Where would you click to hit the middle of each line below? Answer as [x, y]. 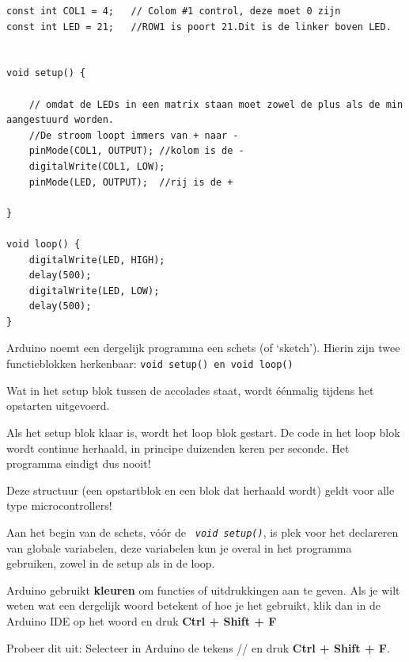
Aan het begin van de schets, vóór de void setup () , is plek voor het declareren [203, 532]
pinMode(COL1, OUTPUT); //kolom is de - [136, 151]
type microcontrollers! [59, 505]
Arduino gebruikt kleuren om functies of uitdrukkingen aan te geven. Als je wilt [203, 589]
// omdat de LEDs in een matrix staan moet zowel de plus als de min [216, 104]
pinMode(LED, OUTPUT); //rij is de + [131, 182]
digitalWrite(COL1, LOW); [97, 166]
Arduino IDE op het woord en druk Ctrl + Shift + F [142, 620]
